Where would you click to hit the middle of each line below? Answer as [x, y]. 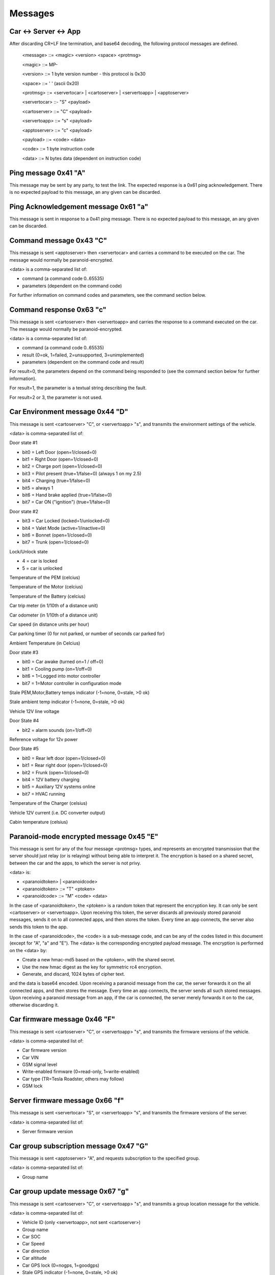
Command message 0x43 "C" [58, 240]
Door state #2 [24, 511]
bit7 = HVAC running [44, 794]
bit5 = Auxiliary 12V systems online [59, 787]
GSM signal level [40, 1065]
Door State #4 [24, 721]
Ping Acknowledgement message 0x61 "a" [79, 207]
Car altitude [34, 1258]
